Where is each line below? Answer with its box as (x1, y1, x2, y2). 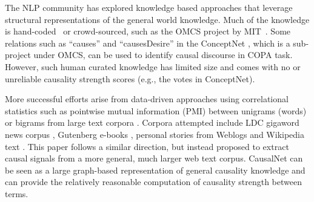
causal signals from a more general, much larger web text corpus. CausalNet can (5, 152, 303, 165)
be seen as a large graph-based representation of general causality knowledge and (5, 163, 306, 176)
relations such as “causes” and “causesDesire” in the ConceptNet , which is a (5, 36, 290, 49)
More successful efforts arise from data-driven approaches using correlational (5, 93, 289, 105)
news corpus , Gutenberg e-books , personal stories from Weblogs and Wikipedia (5, 128, 304, 140)
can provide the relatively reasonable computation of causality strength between (5, 175, 302, 188)
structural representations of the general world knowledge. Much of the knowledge (5, 13, 310, 25)
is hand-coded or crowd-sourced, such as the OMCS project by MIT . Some (5, 25, 291, 37)
